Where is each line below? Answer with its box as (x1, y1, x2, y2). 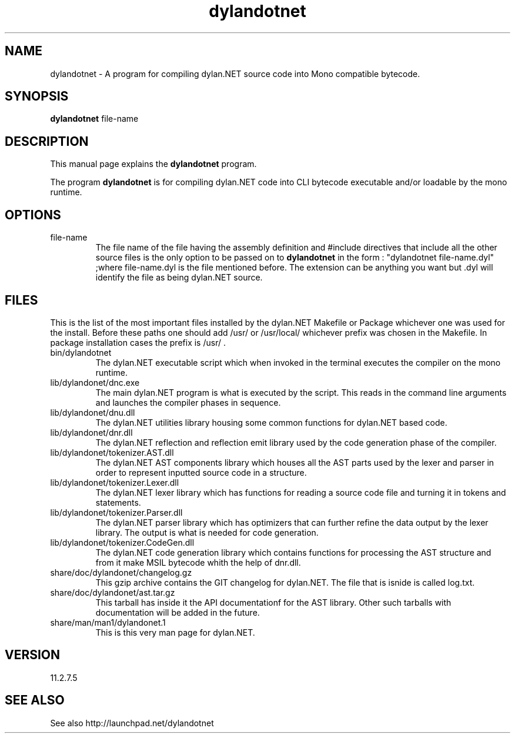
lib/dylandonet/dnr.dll (50, 427, 133, 438)
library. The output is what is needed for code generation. (95, 527, 319, 537)
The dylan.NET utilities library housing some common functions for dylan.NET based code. (95, 417, 447, 428)
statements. (95, 497, 141, 507)
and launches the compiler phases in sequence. (95, 397, 281, 408)
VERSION (5, 647, 61, 663)
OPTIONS (5, 207, 61, 222)
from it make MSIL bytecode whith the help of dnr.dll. (95, 557, 301, 567)
